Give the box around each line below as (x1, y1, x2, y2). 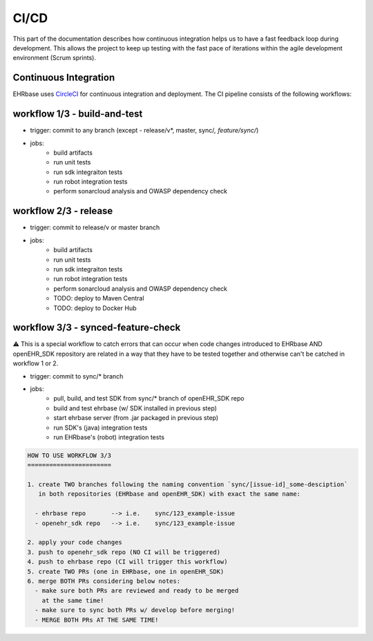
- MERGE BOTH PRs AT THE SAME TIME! (35, 615, 159, 624)
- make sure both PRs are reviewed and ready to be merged (35, 587, 239, 595)
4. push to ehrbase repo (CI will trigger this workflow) (27, 558, 228, 566)
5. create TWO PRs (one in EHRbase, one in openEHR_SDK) (27, 567, 224, 575)
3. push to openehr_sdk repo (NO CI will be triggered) (27, 548, 221, 556)
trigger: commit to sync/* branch (30, 372, 124, 380)
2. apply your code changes (27, 539, 122, 546)
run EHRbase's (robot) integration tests (53, 432, 165, 441)
